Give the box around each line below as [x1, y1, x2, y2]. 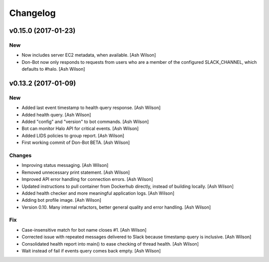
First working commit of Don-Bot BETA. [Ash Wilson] [21, 139, 130, 145]
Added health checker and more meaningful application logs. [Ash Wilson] [21, 190, 174, 196]
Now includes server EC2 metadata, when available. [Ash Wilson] [21, 52, 156, 58]
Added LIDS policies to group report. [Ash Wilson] [21, 132, 125, 138]
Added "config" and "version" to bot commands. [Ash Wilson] [21, 119, 149, 125]
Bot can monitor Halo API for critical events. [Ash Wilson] [21, 126, 139, 131]
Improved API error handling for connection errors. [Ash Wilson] [21, 176, 153, 182]
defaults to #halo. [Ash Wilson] [21, 66, 85, 72]
